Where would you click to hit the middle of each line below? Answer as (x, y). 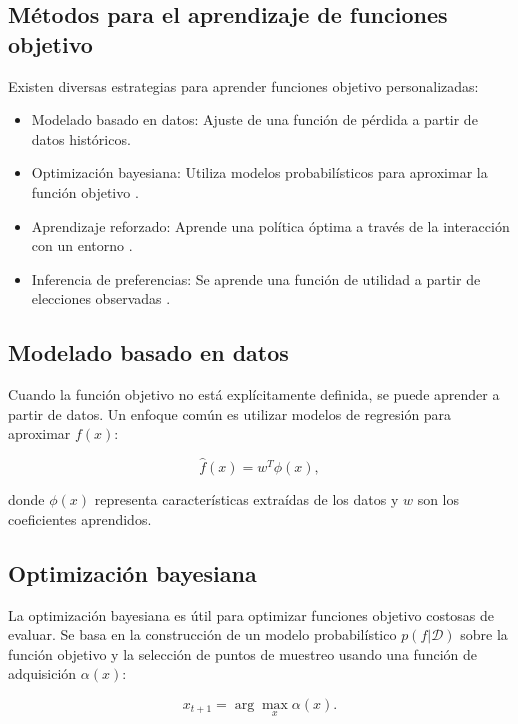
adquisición (42, 673)
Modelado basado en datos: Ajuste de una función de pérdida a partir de (254, 119)
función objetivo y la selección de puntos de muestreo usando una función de (242, 653)
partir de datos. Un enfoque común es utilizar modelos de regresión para (230, 413)
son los (438, 499)
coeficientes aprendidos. (80, 518)
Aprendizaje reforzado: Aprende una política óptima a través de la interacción (270, 225)
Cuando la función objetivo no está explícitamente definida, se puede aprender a (254, 394)
